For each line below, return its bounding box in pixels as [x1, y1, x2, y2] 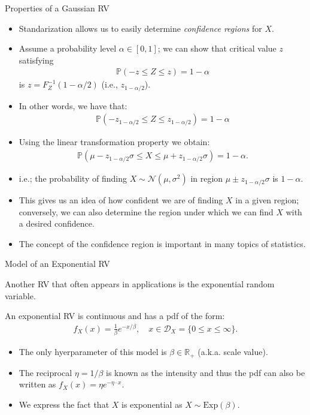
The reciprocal [19, 366, 72, 378]
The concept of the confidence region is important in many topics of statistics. [19, 237, 306, 249]
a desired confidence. [19, 217, 95, 230]
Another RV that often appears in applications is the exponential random [5, 278, 275, 290]
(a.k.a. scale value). [197, 345, 268, 358]
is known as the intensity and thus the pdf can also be [106, 366, 305, 378]
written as [19, 378, 56, 390]
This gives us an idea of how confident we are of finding [19, 194, 223, 206]
